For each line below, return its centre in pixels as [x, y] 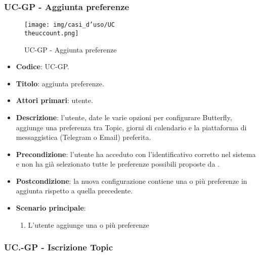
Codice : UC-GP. [42, 66]
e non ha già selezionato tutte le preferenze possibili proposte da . [118, 164]
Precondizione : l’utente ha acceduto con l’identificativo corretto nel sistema [136, 154]
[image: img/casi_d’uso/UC [70, 25]
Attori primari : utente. [54, 100]
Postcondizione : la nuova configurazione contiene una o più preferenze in [132, 181]
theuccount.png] [52, 33]
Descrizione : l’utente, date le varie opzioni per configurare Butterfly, [124, 117]
